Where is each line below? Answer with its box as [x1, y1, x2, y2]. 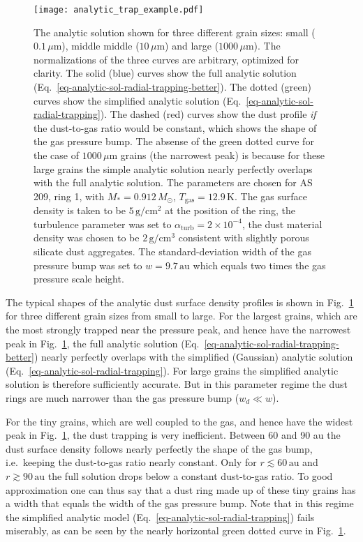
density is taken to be [34, 203, 126, 218]
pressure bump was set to [34, 257, 142, 272]
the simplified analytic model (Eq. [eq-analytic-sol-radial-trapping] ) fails [6, 509, 315, 524]
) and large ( [165, 38, 219, 53]
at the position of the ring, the [165, 203, 296, 218]
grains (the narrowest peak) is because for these [120, 148, 325, 162]
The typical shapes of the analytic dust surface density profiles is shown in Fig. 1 [6, 294, 354, 309]
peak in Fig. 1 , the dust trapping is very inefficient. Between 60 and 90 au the [6, 428, 341, 442]
